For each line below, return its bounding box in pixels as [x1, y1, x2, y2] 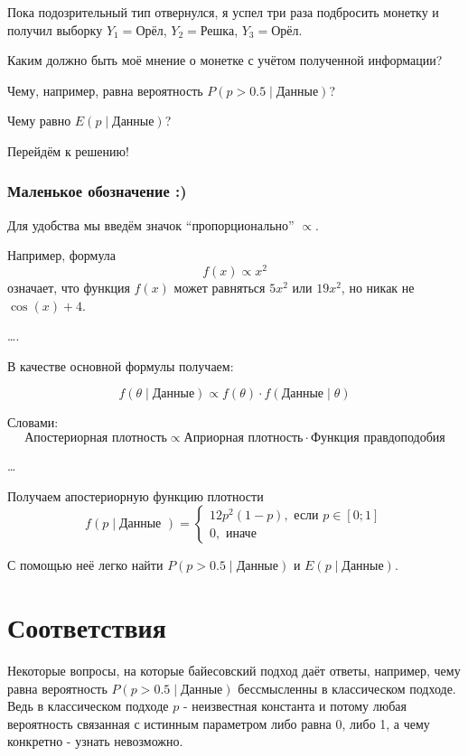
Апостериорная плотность [24, 432, 167, 445]
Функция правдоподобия [311, 432, 445, 445]
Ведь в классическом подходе [7, 696, 169, 715]
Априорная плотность [183, 432, 304, 445]
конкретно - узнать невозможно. [7, 732, 183, 751]
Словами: [7, 413, 59, 432]
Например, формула [7, 246, 117, 265]
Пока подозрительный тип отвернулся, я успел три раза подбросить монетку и [7, 3, 439, 21]
